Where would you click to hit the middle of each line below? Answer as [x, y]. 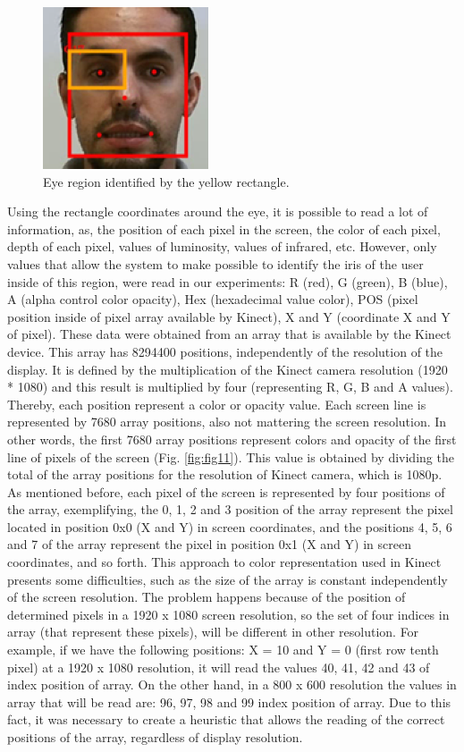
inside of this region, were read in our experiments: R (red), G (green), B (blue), [228, 281]
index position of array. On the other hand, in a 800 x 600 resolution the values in [232, 684]
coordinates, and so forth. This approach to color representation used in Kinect [224, 562]
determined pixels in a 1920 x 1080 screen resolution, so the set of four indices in [228, 614]
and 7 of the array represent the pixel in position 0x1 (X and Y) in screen [209, 544]
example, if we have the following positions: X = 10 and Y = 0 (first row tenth [223, 650]
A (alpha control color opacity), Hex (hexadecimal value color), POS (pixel [213, 299]
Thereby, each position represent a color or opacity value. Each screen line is [217, 404]
